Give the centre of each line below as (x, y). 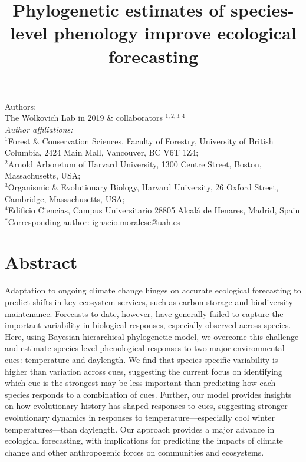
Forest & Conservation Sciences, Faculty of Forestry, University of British (141, 141)
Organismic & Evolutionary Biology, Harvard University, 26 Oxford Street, (143, 187)
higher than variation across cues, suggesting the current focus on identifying (144, 371)
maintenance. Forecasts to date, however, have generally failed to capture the (144, 313)
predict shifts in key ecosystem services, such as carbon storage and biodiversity (149, 302)
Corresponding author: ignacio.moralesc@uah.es (94, 221)
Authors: (21, 106)
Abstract (41, 262)
